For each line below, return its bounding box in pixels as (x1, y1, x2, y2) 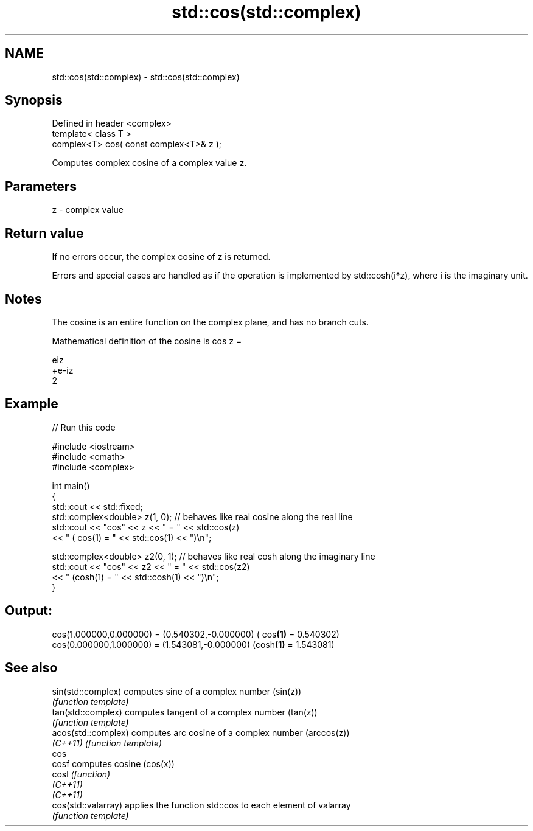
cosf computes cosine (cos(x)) (52, 758, 175, 769)
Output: (5, 603, 52, 619)
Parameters (5, 178, 77, 194)
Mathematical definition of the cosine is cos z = (52, 335, 242, 346)
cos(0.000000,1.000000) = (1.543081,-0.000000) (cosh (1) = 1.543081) (52, 639, 335, 650)
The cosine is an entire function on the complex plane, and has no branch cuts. (52, 316, 369, 327)
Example (5, 396, 58, 412)
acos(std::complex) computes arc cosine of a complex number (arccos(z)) (52, 727, 350, 738)
